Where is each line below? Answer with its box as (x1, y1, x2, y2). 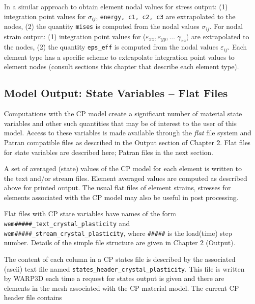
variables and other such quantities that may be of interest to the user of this (4, 118, 237, 128)
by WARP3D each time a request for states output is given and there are (4, 273, 225, 283)
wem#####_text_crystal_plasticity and (4, 218, 130, 228)
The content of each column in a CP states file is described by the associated (4, 254, 236, 264)
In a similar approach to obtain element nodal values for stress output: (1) (4, 1, 228, 11)
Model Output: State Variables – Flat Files (4, 85, 228, 101)
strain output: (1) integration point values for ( (4, 31, 146, 41)
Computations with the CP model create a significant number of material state (4, 108, 242, 119)
